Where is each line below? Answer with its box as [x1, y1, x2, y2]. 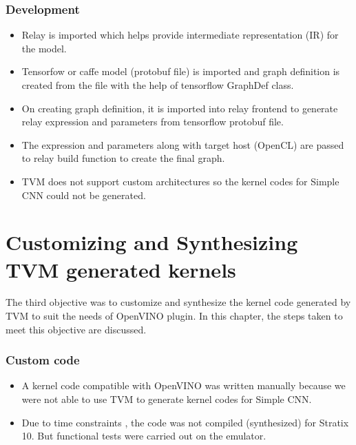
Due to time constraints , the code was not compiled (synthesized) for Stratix [21, 415, 349, 429]
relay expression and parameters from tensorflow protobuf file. [21, 114, 284, 129]
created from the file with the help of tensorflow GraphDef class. [21, 78, 294, 92]
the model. [21, 41, 67, 55]
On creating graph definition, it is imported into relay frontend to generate [21, 101, 338, 115]
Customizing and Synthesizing [6, 228, 298, 256]
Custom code [6, 351, 80, 369]
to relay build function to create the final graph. [21, 151, 225, 165]
